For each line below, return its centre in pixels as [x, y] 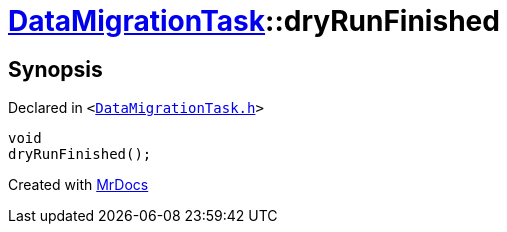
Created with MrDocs [78, 185]
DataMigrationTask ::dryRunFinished [254, 21]
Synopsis [55, 69]
